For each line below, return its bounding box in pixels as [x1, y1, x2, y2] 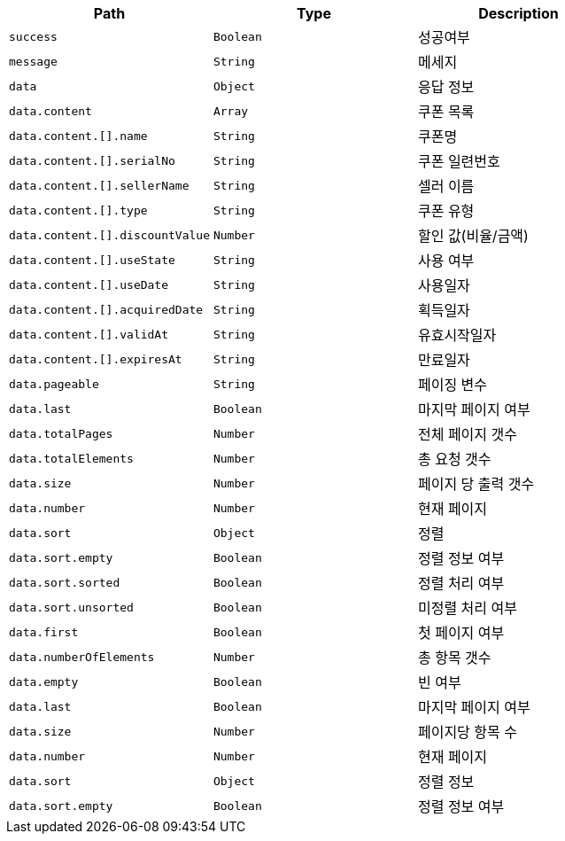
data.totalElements [9, 451, 134, 465]
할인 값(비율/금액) [417, 227, 529, 245]
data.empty [9, 674, 79, 689]
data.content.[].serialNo [9, 153, 175, 167]
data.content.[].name [9, 128, 148, 143]
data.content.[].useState [9, 253, 175, 267]
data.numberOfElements [9, 650, 155, 664]
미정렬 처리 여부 [417, 599, 517, 617]
